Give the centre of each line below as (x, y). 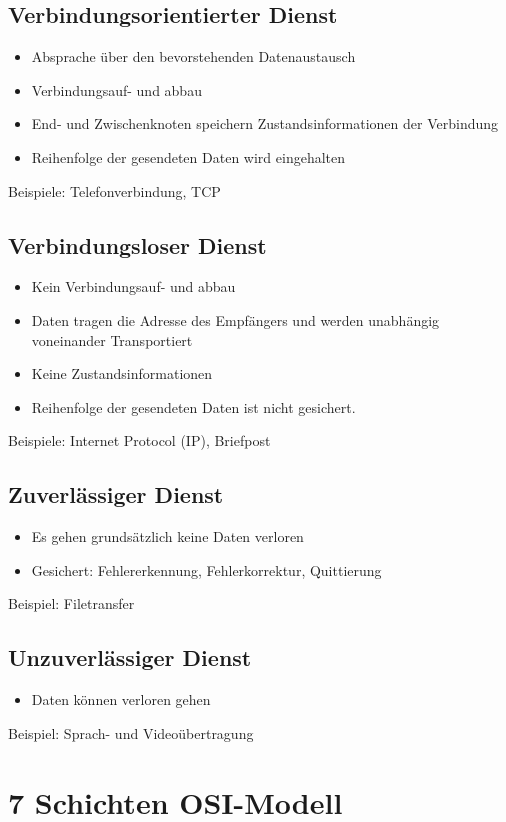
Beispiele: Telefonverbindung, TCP (114, 190)
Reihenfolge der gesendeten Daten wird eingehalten (188, 156)
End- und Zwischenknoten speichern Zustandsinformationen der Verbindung (265, 123)
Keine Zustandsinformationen (122, 373)
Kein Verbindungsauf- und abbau (133, 286)
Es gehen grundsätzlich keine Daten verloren (167, 536)
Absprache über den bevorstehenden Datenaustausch (193, 56)
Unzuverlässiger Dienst (130, 657)
